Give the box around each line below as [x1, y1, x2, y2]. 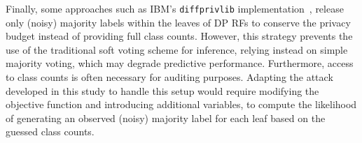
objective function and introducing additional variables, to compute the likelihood [6, 97, 357, 112]
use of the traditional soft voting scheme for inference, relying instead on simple [6, 42, 348, 57]
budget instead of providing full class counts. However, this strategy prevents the [6, 29, 353, 43]
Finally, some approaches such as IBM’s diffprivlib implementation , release [6, 1, 344, 15]
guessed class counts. [6, 124, 95, 139]
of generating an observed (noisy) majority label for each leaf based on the [6, 110, 326, 125]
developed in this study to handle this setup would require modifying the [6, 83, 319, 98]
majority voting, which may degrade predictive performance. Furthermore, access [6, 56, 354, 70]
